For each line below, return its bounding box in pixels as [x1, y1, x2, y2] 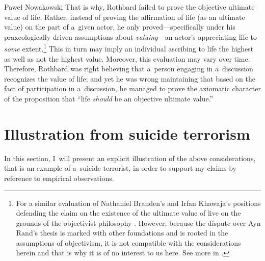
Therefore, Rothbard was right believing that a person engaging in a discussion [4, 63, 253, 74]
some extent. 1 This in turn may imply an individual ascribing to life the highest [4, 42, 254, 54]
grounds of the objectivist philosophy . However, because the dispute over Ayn [16, 217, 261, 228]
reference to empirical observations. [4, 172, 114, 183]
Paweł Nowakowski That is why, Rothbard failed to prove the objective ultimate [4, 2, 255, 12]
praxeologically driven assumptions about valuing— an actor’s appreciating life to [4, 31, 257, 42]
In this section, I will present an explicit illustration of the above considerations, [4, 152, 256, 163]
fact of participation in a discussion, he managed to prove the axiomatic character [4, 83, 261, 94]
